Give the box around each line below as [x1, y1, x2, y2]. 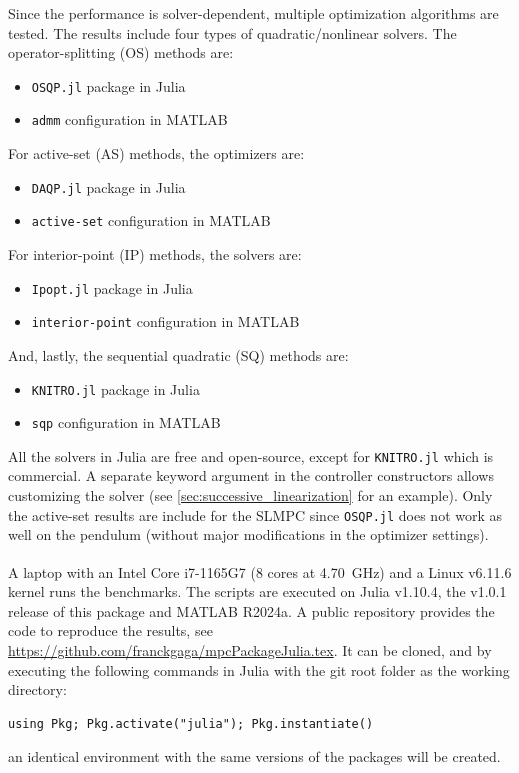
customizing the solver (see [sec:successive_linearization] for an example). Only [8, 485, 493, 506]
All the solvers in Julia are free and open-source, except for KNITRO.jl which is [8, 445, 494, 466]
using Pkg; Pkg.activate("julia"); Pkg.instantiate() [8, 716, 374, 731]
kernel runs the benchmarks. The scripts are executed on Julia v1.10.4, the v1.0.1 [8, 581, 507, 602]
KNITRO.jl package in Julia [31, 378, 200, 399]
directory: [8, 679, 67, 700]
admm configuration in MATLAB [31, 109, 228, 130]
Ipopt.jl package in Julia [31, 277, 193, 298]
